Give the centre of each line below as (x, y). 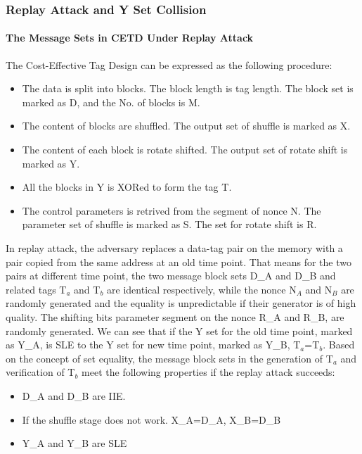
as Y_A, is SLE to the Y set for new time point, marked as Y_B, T (153, 345)
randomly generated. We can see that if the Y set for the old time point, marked (179, 330)
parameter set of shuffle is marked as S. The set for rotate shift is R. (169, 224)
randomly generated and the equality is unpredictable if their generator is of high (181, 303)
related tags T (36, 289)
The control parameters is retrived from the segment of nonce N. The (172, 210)
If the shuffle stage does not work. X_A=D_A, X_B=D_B (151, 419)
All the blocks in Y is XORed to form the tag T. (127, 187)
